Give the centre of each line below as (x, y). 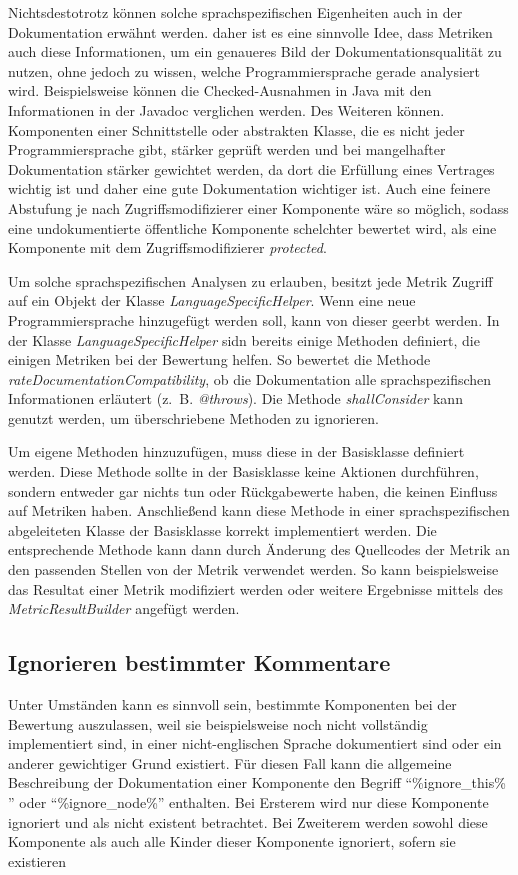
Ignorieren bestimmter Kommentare (199, 662)
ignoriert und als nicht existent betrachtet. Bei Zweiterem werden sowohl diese (248, 821)
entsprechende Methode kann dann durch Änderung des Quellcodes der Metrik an (259, 549)
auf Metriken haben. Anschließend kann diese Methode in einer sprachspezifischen (259, 510)
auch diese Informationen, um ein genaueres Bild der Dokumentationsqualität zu (255, 51)
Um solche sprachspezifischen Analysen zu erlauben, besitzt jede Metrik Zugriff (250, 280)
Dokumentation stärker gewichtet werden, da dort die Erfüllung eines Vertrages (251, 168)
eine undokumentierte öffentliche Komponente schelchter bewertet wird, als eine (252, 227)
